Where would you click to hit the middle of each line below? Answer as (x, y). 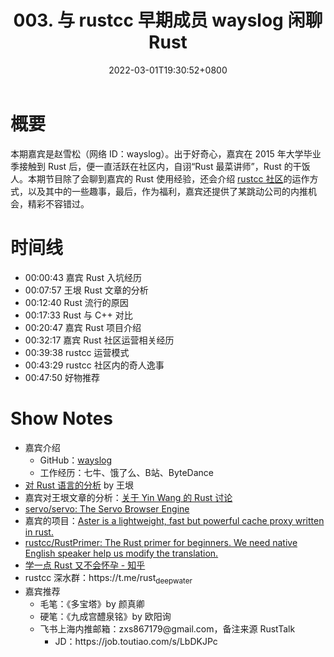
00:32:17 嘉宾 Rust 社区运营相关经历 (99, 340)
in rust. (39, 532)
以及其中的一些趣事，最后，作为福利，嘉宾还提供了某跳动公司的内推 (167, 191)
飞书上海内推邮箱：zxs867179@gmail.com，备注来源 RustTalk (167, 629)
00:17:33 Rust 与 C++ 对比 (78, 315)
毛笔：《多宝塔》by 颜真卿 (92, 604)
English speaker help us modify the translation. (121, 553)
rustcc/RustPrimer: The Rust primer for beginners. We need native (161, 542)
